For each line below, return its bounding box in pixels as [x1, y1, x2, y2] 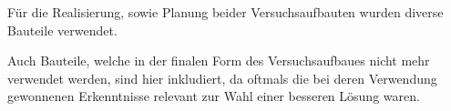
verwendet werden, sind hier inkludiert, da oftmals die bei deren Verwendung [7, 68, 437, 87]
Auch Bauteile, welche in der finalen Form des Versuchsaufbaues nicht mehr [7, 51, 430, 70]
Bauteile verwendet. [7, 20, 118, 39]
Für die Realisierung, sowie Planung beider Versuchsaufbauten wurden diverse [7, 3, 444, 21]
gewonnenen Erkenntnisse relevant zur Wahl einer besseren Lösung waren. [7, 86, 420, 106]
